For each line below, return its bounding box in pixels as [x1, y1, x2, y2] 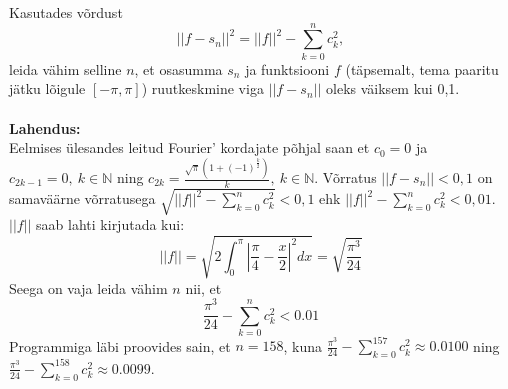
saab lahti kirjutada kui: [36, 214, 185, 235]
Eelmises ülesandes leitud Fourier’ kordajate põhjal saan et [9, 137, 370, 158]
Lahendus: [9, 117, 81, 138]
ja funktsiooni [245, 58, 330, 79]
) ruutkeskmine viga [141, 78, 264, 99]
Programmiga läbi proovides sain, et [9, 335, 231, 356]
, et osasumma [134, 58, 223, 79]
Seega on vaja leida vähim [9, 277, 168, 298]
